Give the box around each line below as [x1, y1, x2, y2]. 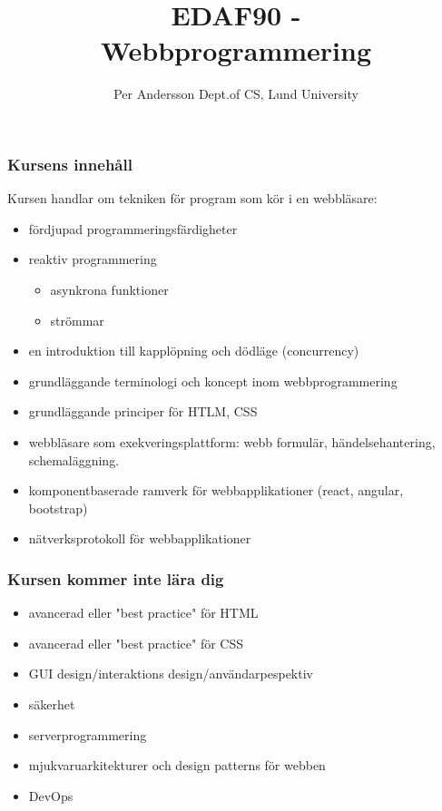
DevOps [28, 786, 74, 805]
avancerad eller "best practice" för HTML [28, 603, 259, 622]
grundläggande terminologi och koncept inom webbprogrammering [28, 371, 398, 390]
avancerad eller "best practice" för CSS [28, 633, 244, 652]
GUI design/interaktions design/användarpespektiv [28, 664, 313, 683]
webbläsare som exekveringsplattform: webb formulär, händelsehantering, [28, 432, 436, 451]
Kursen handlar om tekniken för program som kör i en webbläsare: [7, 189, 378, 208]
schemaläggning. [28, 450, 120, 469]
